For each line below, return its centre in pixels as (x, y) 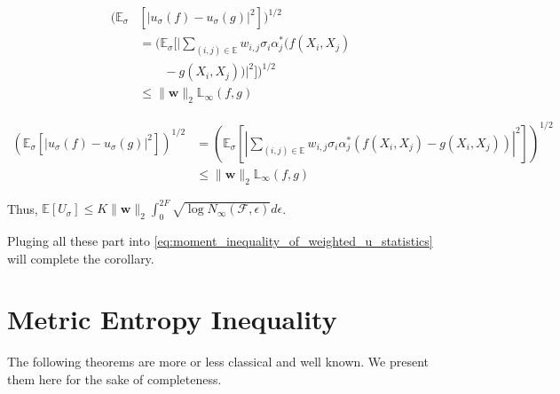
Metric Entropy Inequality (172, 319)
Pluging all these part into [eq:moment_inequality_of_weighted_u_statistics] (220, 240)
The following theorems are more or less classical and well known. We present (218, 362)
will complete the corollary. (81, 258)
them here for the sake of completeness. (114, 378)
